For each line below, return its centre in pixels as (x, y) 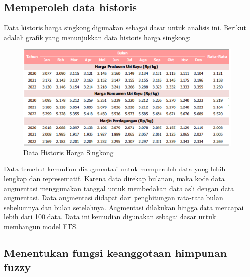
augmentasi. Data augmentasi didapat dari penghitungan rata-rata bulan (114, 198)
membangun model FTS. (41, 226)
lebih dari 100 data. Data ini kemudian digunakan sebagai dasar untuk (110, 217)
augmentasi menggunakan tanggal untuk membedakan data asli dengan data (119, 188)
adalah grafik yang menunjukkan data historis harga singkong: (97, 37)
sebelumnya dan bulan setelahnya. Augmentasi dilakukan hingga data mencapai (124, 207)
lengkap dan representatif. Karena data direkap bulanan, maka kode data (114, 179)
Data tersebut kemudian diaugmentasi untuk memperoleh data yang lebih (115, 169)
